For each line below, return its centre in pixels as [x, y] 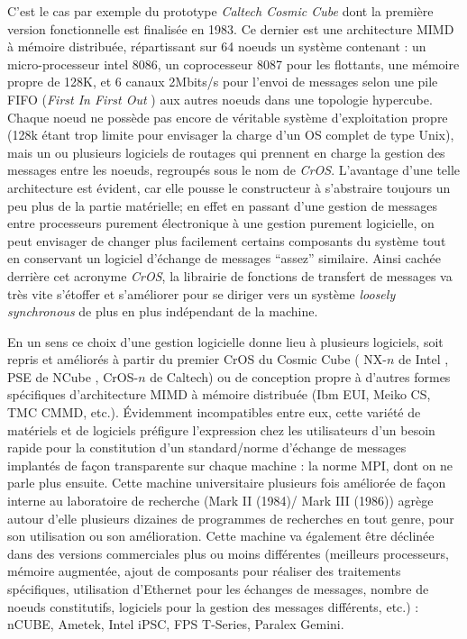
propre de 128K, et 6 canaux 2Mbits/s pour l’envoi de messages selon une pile [223, 82]
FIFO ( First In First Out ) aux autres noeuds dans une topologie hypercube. [220, 99]
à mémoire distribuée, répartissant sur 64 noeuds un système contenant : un [217, 46]
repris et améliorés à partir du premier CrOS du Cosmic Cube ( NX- [197, 359]
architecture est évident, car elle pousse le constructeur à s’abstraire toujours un [229, 187]
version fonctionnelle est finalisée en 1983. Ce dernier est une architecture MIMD [231, 28]
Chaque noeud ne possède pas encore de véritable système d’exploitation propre [228, 117]
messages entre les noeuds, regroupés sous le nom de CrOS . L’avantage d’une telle [234, 170]
